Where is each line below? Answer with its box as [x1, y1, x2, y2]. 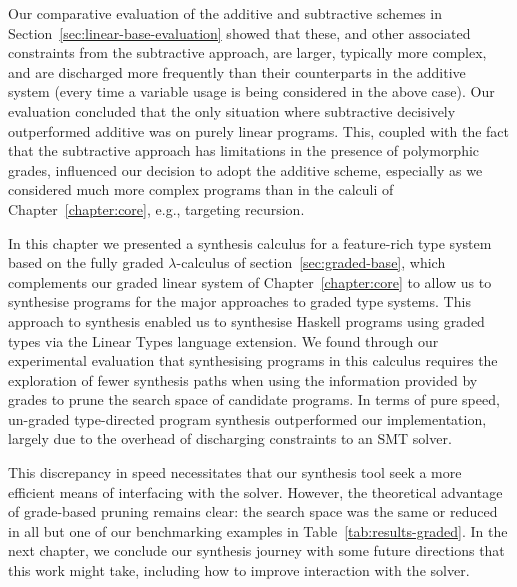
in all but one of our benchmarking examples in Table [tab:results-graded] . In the [8, 520, 508, 541]
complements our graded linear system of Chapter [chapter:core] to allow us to [8, 271, 492, 292]
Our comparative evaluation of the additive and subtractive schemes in [8, 3, 442, 23]
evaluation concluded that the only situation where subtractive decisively [8, 100, 456, 121]
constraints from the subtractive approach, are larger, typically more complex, [8, 42, 487, 63]
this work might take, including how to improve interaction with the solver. [8, 560, 470, 581]
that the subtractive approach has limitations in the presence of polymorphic [8, 140, 480, 161]
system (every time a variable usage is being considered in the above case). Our [8, 81, 495, 102]
